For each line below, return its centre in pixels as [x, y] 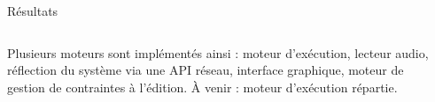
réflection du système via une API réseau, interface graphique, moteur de [206, 70]
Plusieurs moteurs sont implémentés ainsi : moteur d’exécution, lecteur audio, [218, 52]
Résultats [33, 11]
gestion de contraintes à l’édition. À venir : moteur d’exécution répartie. [202, 87]
